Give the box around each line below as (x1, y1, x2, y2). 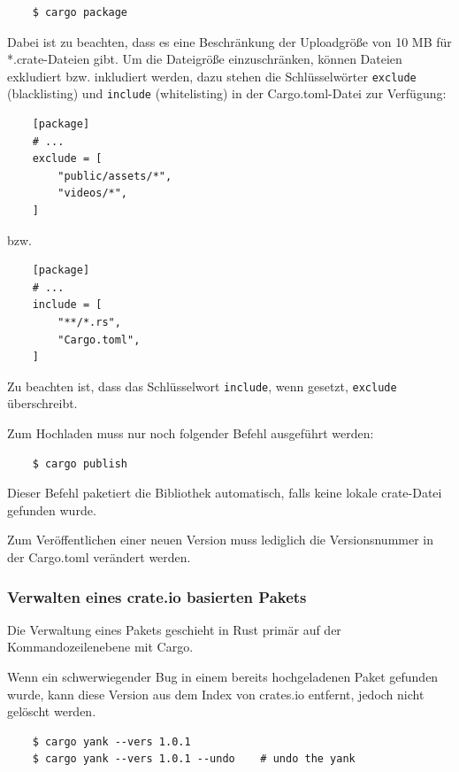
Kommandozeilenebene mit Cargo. (7, 637, 194, 656)
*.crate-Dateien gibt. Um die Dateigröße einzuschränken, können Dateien (7, 50, 402, 68)
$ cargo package (32, 6, 128, 19)
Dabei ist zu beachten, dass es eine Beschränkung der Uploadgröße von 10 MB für (7, 32, 452, 50)
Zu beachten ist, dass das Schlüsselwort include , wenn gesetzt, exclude (7, 376, 397, 395)
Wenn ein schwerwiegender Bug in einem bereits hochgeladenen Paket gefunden (7, 668, 439, 686)
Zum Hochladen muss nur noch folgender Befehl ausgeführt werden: (7, 424, 374, 443)
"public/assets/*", (57, 169, 172, 182)
